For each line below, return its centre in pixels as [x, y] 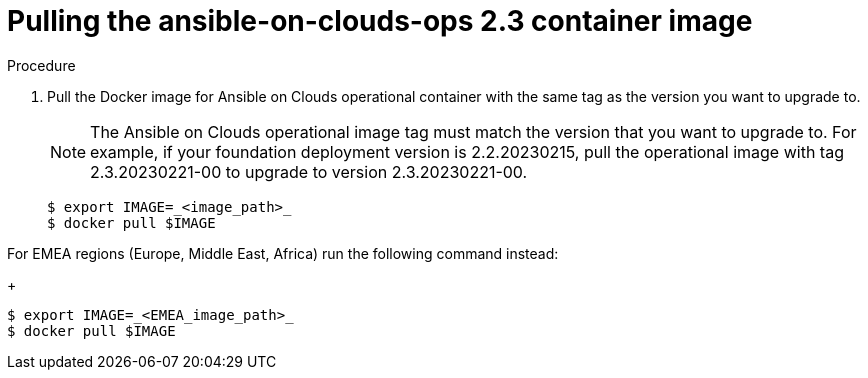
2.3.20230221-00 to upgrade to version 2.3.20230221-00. [309, 171]
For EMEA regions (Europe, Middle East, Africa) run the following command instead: [283, 253]
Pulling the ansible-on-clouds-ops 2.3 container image [380, 21]
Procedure [41, 65]
